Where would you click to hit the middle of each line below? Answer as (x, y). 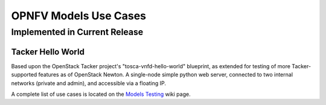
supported (24, 75)
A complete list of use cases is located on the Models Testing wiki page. (101, 94)
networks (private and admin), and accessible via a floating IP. (88, 83)
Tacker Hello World (48, 52)
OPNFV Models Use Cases (79, 16)
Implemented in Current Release (77, 32)
